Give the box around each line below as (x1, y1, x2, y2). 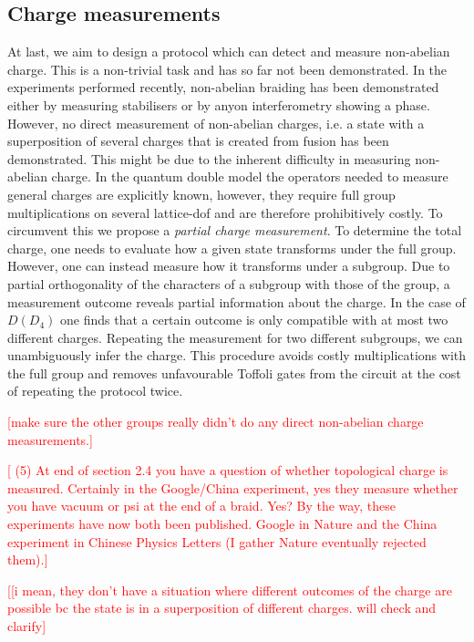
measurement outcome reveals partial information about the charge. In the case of (7, 292, 466, 311)
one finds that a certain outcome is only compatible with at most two (60, 310, 448, 329)
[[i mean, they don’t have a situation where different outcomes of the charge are (7, 580, 452, 599)
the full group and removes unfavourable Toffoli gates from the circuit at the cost (7, 363, 461, 382)
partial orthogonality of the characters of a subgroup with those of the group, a (7, 274, 450, 293)
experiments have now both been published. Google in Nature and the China (7, 514, 438, 533)
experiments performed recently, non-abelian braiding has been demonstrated (7, 78, 439, 97)
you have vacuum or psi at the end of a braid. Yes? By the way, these (7, 496, 396, 515)
